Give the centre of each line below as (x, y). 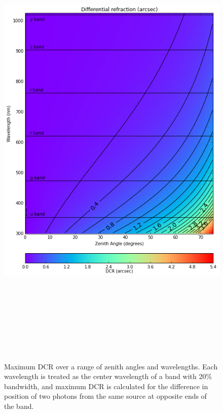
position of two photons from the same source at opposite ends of (105, 396)
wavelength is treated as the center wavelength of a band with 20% (108, 376)
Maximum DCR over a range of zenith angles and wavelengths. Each (111, 366)
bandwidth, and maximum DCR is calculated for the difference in (106, 386)
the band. (19, 406)
